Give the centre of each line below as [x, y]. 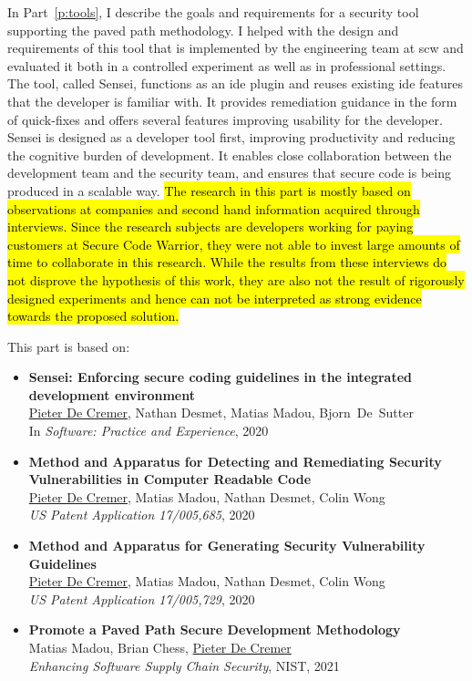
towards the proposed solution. [93, 316]
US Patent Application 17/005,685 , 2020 [142, 515]
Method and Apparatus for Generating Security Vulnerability [227, 546]
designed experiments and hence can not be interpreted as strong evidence [215, 298]
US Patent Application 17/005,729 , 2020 [142, 598]
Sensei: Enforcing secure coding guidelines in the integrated [221, 377]
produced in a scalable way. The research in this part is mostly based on [209, 190]
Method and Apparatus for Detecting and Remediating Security [235, 461]
